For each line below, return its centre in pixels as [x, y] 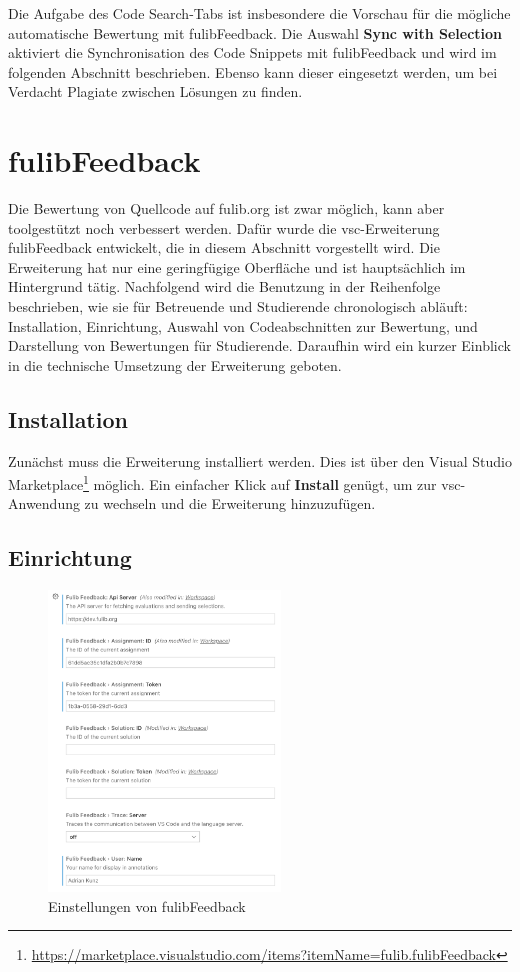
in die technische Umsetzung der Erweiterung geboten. [175, 364]
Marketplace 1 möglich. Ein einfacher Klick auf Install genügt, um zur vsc [234, 482]
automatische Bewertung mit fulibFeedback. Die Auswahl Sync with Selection [255, 32]
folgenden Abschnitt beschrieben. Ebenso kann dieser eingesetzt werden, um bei [253, 71]
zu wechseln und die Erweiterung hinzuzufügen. [230, 503]
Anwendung [44, 503]
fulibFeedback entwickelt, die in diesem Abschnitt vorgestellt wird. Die [224, 247]
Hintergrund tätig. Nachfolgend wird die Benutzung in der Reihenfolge [224, 286]
